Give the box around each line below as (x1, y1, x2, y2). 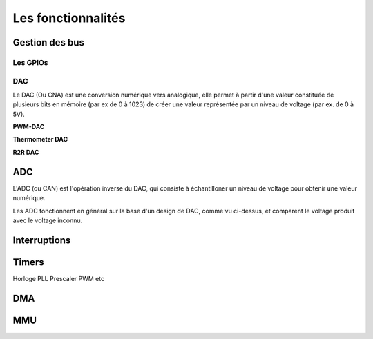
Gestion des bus (12, 37, 84, 48)
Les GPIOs (12, 57, 48, 67)
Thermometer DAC (12, 135, 68, 144)
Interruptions (12, 234, 71, 246)
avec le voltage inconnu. (12, 216, 83, 224)
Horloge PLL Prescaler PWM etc (12, 274, 105, 282)
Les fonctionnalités (12, 10, 126, 26)
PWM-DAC (12, 123, 45, 131)
